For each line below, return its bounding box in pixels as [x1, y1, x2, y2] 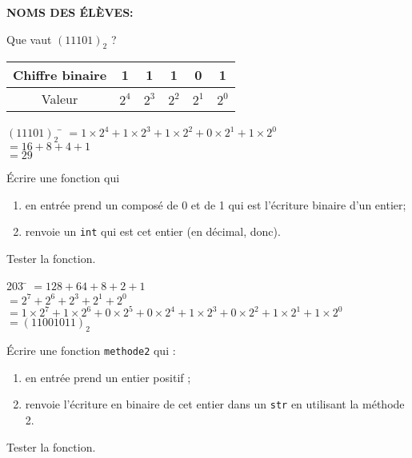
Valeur [41, 90, 78, 109]
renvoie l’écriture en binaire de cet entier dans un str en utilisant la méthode [25, 396, 405, 412]
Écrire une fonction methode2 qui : [6, 342, 176, 359]
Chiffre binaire [13, 66, 107, 85]
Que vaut [6, 30, 52, 47]
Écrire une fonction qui [6, 169, 120, 186]
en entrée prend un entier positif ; [25, 368, 191, 385]
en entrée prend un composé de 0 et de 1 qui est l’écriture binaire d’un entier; [25, 196, 406, 213]
